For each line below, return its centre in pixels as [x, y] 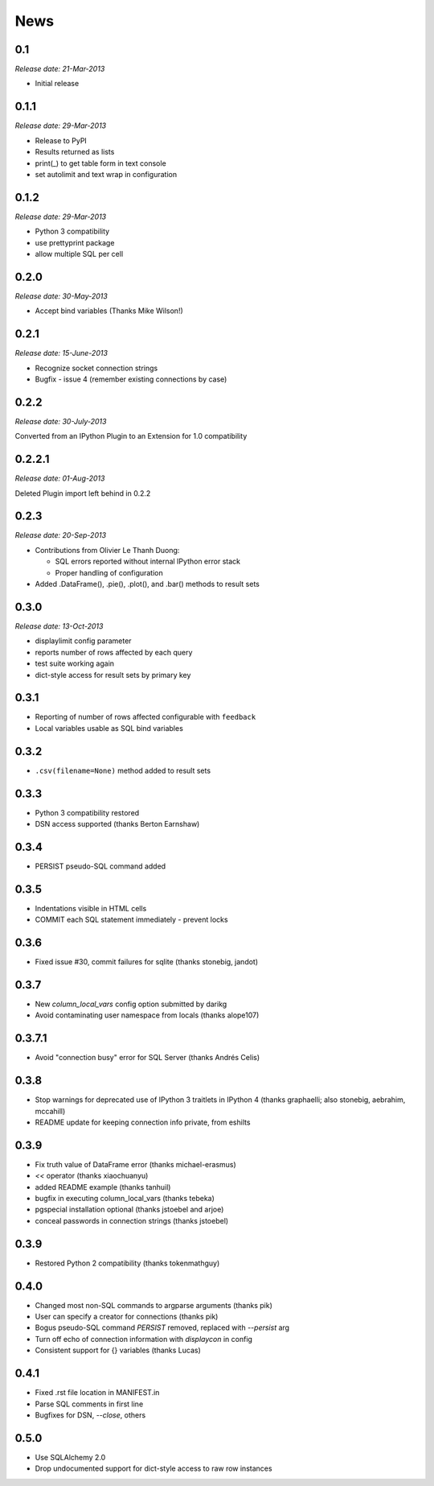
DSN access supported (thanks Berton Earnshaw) [117, 824]
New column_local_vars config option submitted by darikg [131, 1004]
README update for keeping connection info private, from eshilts [143, 1122]
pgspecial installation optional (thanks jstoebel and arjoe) [129, 1209]
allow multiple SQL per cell [79, 254]
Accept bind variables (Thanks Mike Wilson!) [109, 311]
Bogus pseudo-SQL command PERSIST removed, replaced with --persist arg [162, 1327]
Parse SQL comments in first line [89, 1404]
